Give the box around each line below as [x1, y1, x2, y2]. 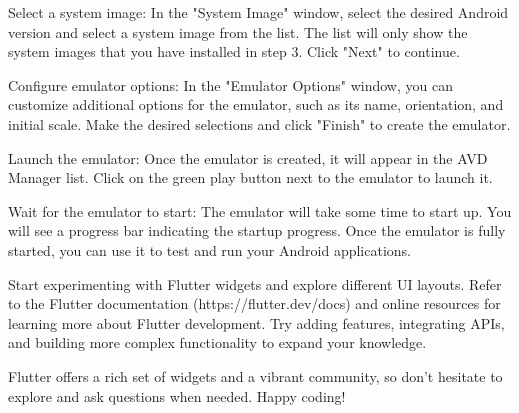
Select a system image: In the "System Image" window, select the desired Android [8, 2, 509, 22]
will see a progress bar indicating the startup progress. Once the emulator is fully [8, 220, 506, 241]
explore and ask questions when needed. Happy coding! [8, 385, 346, 406]
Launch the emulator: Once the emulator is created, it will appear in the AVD [8, 147, 488, 168]
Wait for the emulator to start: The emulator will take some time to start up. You [8, 200, 512, 221]
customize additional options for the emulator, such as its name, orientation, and [8, 94, 504, 115]
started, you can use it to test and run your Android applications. [8, 239, 412, 260]
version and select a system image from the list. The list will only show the [8, 21, 468, 42]
